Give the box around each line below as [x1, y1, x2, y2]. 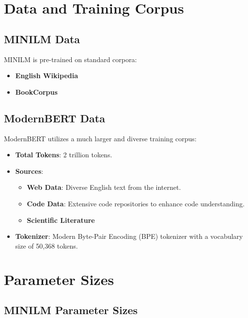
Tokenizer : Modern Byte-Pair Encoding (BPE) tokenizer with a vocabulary [15, 231, 243, 241]
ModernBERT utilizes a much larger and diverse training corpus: [4, 133, 197, 143]
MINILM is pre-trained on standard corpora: [4, 54, 137, 64]
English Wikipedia [15, 70, 78, 81]
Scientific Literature [27, 215, 95, 225]
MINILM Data [4, 31, 80, 46]
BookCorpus [15, 86, 58, 97]
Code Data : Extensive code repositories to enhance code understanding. [27, 198, 245, 208]
